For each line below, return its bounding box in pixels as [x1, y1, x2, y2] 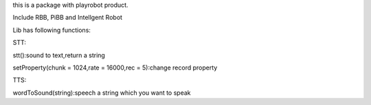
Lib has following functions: [12, 26, 91, 34]
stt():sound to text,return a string [12, 51, 106, 59]
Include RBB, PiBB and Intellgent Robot [12, 14, 123, 22]
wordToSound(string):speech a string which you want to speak [12, 89, 192, 97]
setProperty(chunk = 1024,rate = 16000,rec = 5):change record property [12, 63, 218, 72]
